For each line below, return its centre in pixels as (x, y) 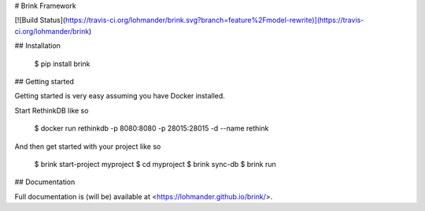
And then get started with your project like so (88, 146)
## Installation (37, 46)
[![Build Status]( (40, 20)
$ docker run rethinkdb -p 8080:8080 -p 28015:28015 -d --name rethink (152, 128)
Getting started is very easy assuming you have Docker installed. (120, 96)
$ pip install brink (62, 64)
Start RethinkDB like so (52, 110)
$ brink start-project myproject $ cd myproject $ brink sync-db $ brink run (155, 164)
